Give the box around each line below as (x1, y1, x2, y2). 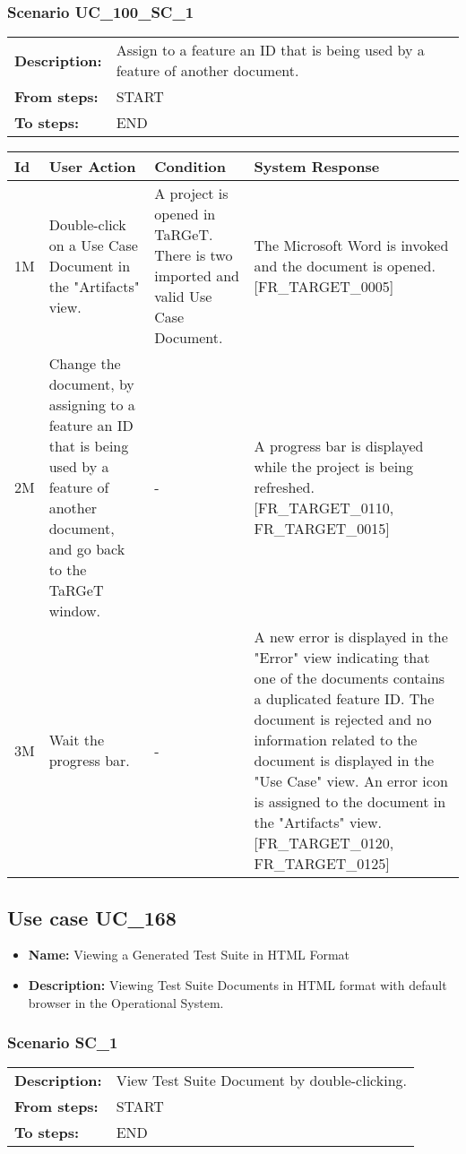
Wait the (48, 729, 105, 751)
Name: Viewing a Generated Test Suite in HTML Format (28, 945, 350, 964)
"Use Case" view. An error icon (254, 771, 448, 792)
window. (48, 600, 101, 622)
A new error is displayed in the (254, 626, 448, 648)
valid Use (154, 286, 212, 307)
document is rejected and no (254, 709, 432, 730)
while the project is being (254, 456, 414, 478)
